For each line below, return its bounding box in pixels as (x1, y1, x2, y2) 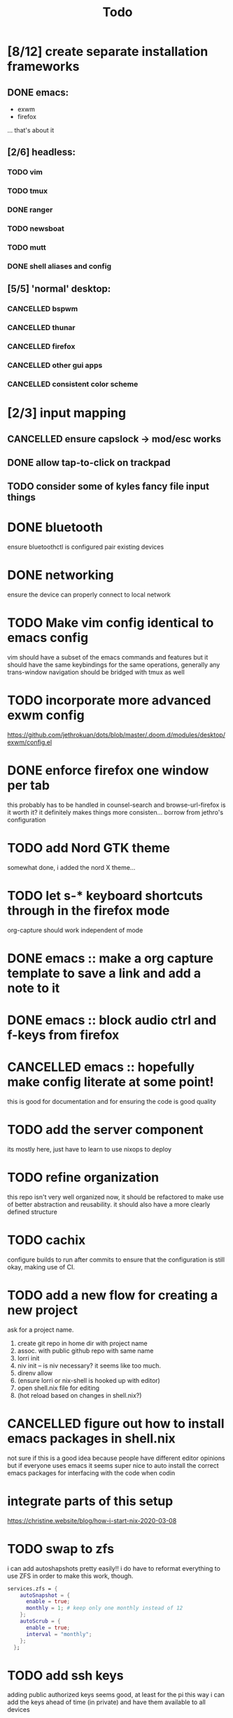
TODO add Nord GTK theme (7, 840, 170, 856)
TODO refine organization (7, 1170, 160, 1185)
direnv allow (17, 1368, 53, 1377)
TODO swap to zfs (7, 1541, 114, 1557)
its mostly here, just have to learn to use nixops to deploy (7, 1145, 172, 1154)
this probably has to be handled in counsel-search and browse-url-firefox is (7, 800, 226, 809)
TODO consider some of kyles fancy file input (7, 481, 210, 493)
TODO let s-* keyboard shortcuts (7, 888, 203, 904)
